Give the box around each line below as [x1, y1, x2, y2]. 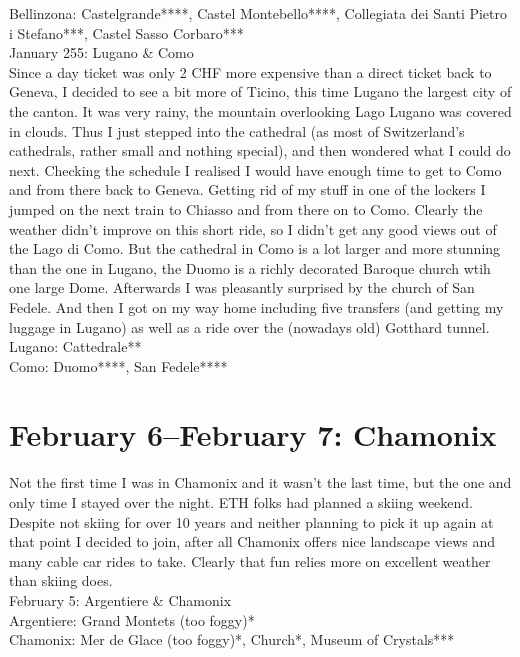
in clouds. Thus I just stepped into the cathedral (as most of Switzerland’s [9, 120, 465, 141]
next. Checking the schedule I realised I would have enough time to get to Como [9, 159, 502, 180]
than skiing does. [9, 570, 113, 591]
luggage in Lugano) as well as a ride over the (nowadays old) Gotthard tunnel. [9, 316, 490, 337]
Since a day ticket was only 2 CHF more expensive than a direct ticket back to [9, 61, 492, 82]
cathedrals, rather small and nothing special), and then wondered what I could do [9, 140, 511, 161]
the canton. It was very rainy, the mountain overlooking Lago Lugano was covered [9, 100, 512, 121]
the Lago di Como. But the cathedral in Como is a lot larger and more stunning [9, 238, 501, 259]
